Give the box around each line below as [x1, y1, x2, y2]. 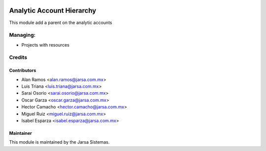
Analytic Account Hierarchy [9, 6, 97, 15]
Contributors [9, 68, 36, 74]
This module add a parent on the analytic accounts [9, 20, 112, 25]
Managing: [9, 32, 36, 39]
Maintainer [9, 130, 32, 136]
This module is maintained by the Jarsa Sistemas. [9, 139, 110, 145]
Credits [9, 54, 27, 61]
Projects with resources [21, 42, 70, 48]
